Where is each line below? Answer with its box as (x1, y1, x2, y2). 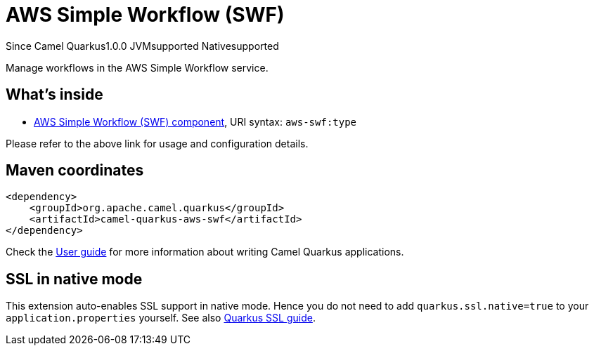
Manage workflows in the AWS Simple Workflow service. (6, 61, 269, 74)
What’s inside (6, 86, 103, 104)
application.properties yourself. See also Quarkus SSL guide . (6, 312, 316, 324)
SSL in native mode (6, 270, 143, 288)
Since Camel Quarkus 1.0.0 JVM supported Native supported (6, 39, 279, 52)
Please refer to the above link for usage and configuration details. (6, 137, 309, 150)
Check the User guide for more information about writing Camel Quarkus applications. (6, 246, 404, 258)
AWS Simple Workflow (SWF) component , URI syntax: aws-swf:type (34, 115, 357, 128)
